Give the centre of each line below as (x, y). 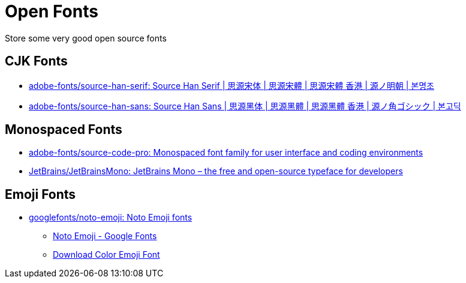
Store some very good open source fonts (86, 38)
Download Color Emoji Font (106, 255)
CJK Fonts (36, 61)
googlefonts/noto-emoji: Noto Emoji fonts (111, 218)
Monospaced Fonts (64, 130)
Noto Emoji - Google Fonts (105, 236)
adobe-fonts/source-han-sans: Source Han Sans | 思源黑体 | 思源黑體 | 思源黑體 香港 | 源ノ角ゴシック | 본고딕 (245, 106)
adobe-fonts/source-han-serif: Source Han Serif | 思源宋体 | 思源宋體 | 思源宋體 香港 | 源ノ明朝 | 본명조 (232, 85)
